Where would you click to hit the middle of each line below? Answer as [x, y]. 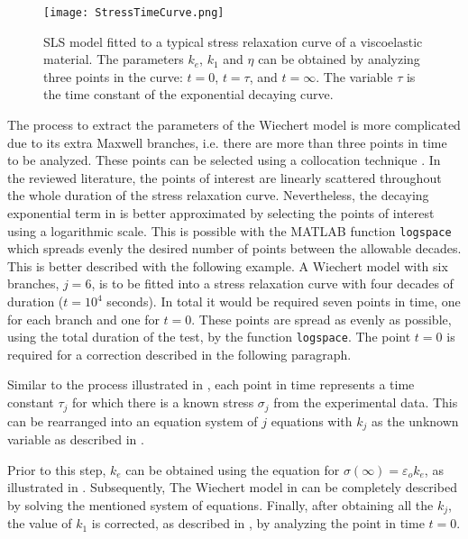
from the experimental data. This [366, 402]
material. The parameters [114, 59]
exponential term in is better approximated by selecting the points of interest [221, 213]
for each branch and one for [83, 319]
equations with [312, 420]
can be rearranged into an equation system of [133, 420]
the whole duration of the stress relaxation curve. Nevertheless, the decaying [218, 195]
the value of [40, 523]
